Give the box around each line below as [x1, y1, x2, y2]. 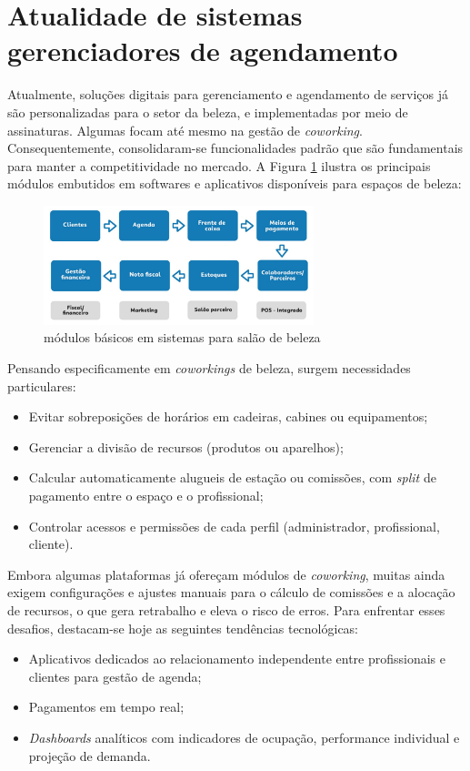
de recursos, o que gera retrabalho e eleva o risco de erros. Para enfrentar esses [7, 601, 445, 619]
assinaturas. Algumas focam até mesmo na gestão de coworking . [7, 120, 363, 139]
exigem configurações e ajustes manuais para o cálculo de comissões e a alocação [7, 583, 455, 602]
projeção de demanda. [28, 746, 151, 765]
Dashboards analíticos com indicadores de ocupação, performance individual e [28, 727, 460, 746]
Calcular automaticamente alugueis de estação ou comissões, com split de [28, 468, 436, 487]
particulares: [7, 376, 76, 395]
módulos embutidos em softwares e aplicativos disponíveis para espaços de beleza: [7, 174, 462, 193]
